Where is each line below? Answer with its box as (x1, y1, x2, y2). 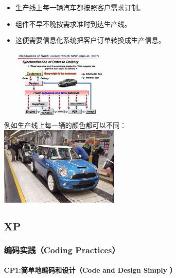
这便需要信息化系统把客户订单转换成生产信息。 (15, 35, 165, 45)
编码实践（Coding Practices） (4, 244, 120, 256)
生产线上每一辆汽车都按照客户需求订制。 (15, 2, 145, 12)
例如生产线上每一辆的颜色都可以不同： (4, 120, 126, 130)
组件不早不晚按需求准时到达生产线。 (15, 18, 131, 29)
